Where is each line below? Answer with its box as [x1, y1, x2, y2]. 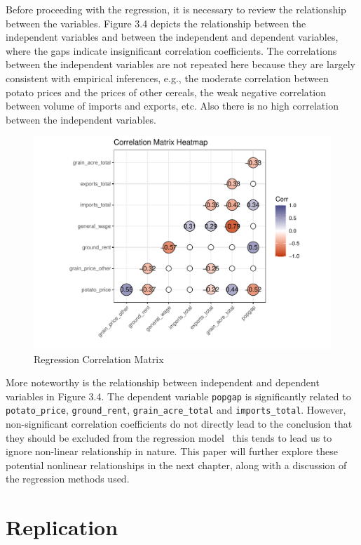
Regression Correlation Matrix [34, 351, 164, 366]
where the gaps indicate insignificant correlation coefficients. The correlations [6, 43, 337, 58]
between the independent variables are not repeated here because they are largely [6, 57, 355, 72]
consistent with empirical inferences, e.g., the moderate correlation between [6, 70, 329, 85]
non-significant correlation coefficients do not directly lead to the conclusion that [6, 416, 353, 431]
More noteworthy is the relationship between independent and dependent [6, 375, 320, 390]
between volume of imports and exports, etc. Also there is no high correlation [6, 98, 339, 113]
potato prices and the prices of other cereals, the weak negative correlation [6, 84, 326, 99]
